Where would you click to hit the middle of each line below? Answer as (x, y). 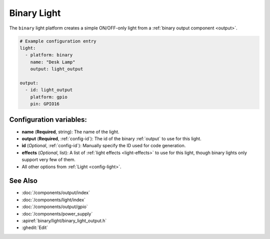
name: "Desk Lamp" (53, 62)
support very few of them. (49, 160)
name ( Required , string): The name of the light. (70, 132)
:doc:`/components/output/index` (56, 193)
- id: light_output (49, 90)
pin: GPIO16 (45, 104)
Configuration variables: (48, 120)
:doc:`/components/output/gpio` (55, 207)
